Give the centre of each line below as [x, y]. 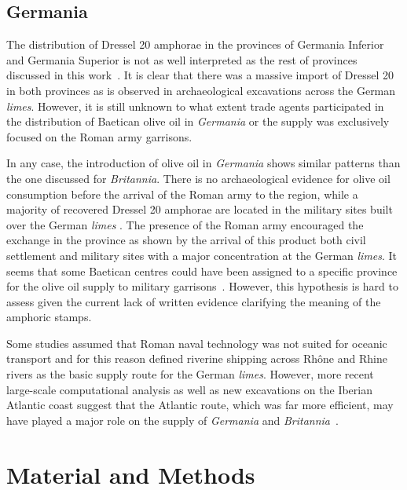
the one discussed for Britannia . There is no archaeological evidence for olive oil [198, 178]
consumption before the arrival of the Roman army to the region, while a [182, 194]
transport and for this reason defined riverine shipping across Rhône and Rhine [197, 358]
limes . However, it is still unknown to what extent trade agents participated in [195, 106]
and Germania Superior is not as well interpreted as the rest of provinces [182, 59]
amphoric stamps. [49, 317]
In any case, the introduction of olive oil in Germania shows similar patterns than [203, 163]
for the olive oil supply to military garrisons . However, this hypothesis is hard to [202, 286]
